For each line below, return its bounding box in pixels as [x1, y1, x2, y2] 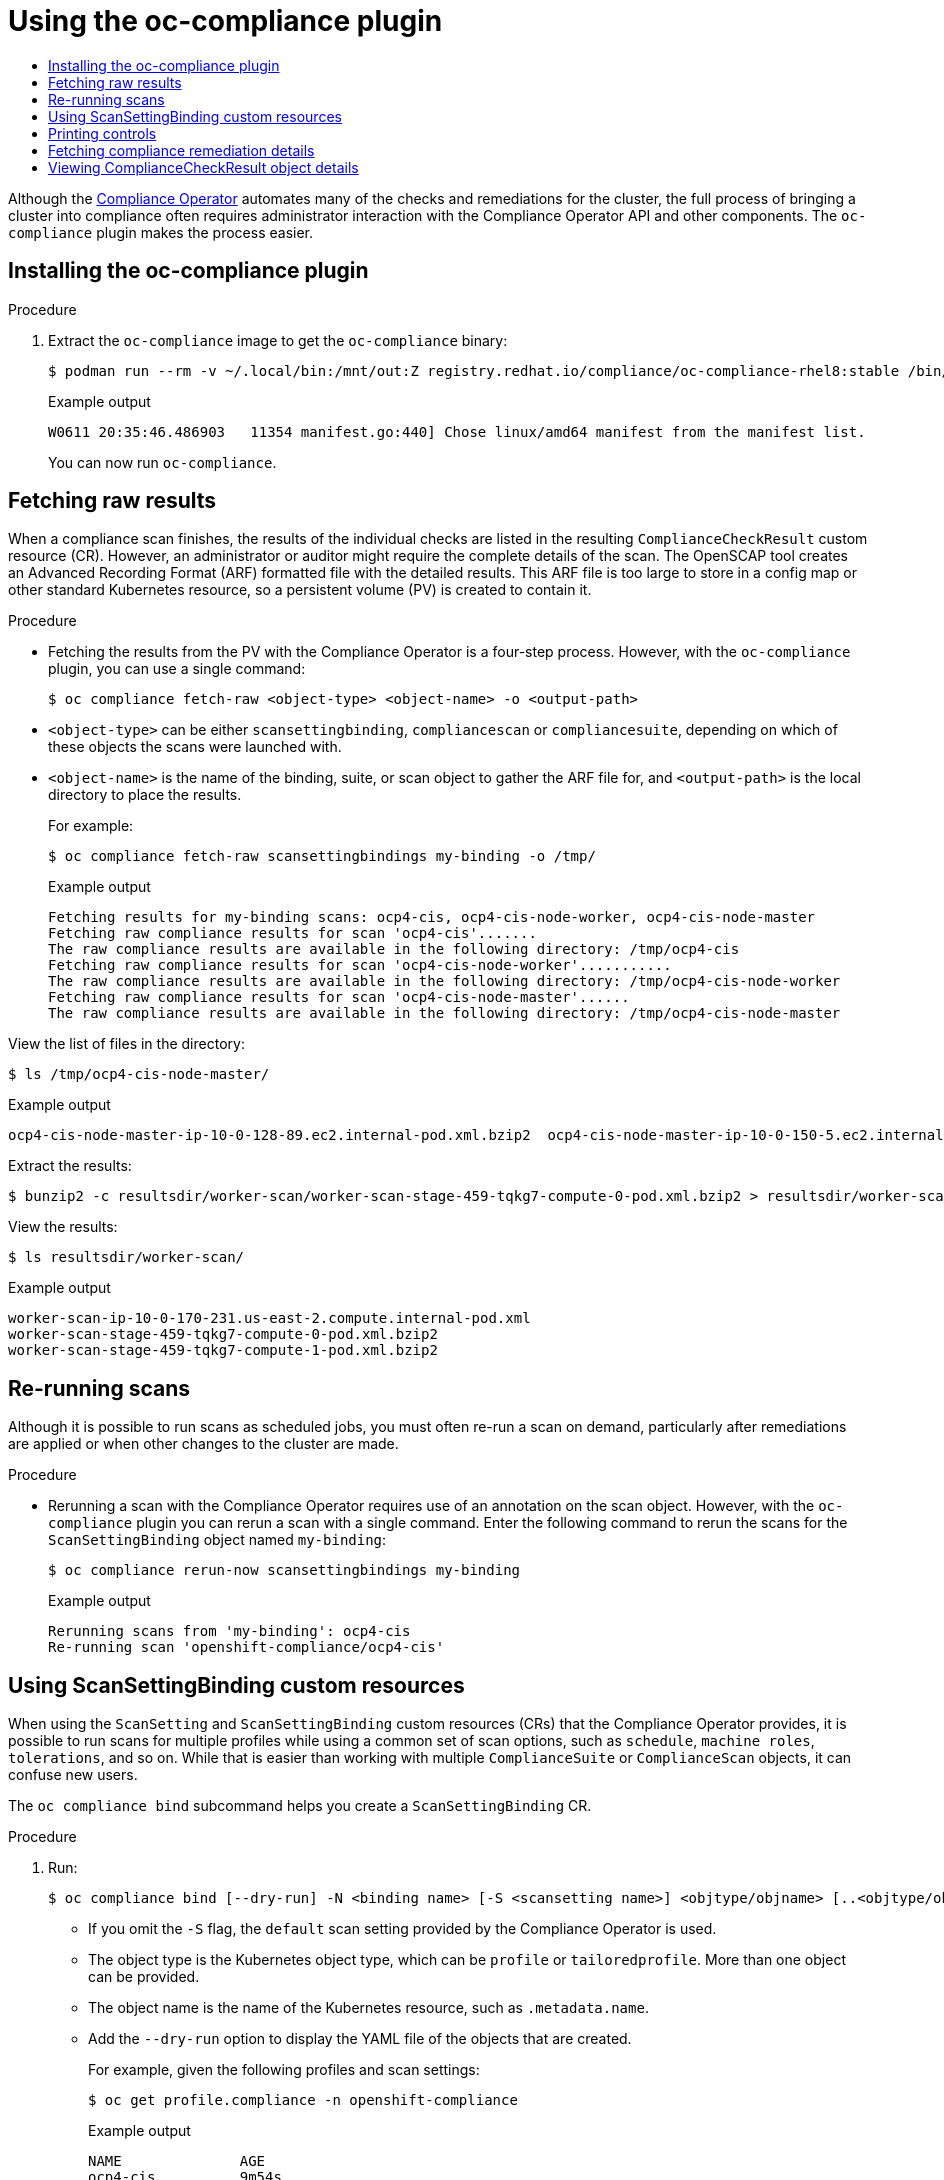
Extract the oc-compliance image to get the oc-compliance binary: [48, 331, 508, 349]
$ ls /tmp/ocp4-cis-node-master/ [8, 1066, 270, 1083]
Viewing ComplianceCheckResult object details [48, 158, 359, 176]
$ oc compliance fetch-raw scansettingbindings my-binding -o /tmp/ [48, 848, 596, 865]
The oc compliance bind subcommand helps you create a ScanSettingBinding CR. [8, 1797, 592, 1815]
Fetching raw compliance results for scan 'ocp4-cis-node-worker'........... [48, 957, 672, 974]
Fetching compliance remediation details [48, 141, 315, 159]
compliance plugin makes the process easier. [8, 223, 314, 241]
